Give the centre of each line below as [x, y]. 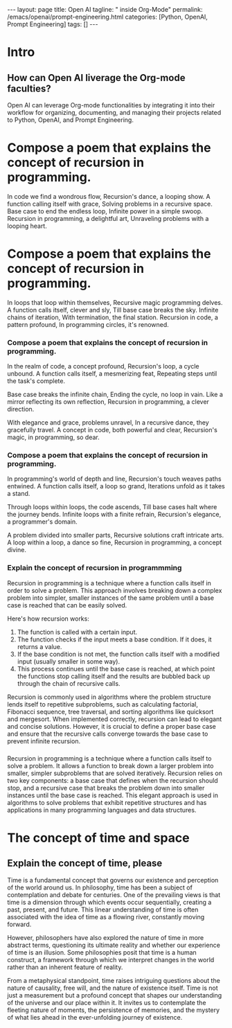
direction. [21, 409]
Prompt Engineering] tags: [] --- [53, 24]
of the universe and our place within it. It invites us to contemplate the [107, 1002]
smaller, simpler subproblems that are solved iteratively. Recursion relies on [115, 773]
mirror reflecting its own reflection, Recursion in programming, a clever [108, 402]
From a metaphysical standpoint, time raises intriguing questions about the [114, 980]
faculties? [29, 88]
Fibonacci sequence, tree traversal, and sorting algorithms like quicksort [110, 711]
